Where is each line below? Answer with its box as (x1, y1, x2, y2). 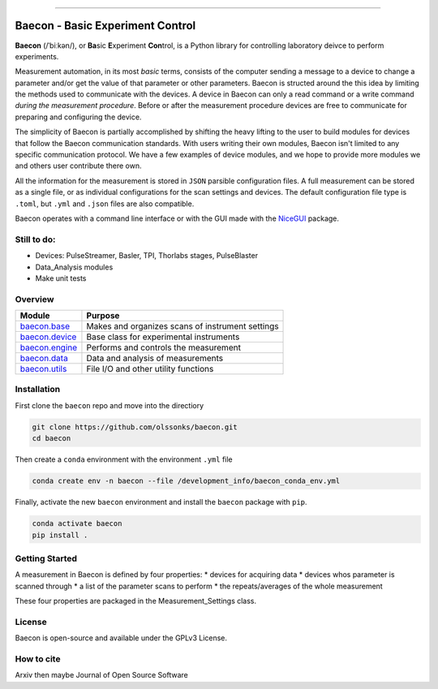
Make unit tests (35, 273, 87, 283)
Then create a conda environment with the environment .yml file (15, 454, 233, 464)
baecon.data (19, 353, 68, 364)
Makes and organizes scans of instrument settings (86, 321, 279, 332)
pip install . (32, 530, 88, 540)
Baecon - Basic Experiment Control (15, 19, 196, 32)
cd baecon (32, 434, 71, 443)
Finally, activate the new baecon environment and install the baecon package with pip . (15, 497, 307, 507)
